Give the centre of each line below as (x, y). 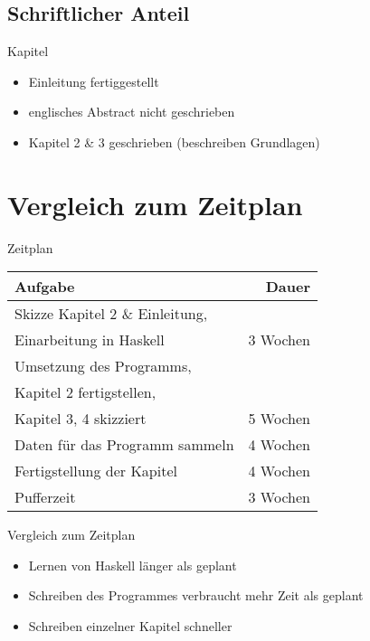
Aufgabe (45, 287)
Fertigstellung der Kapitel (96, 471)
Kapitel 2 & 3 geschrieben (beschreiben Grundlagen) (174, 141)
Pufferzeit (45, 497)
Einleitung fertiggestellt (94, 81)
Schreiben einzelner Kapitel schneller (130, 626)
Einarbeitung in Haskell (90, 340)
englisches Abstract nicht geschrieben (132, 112)
